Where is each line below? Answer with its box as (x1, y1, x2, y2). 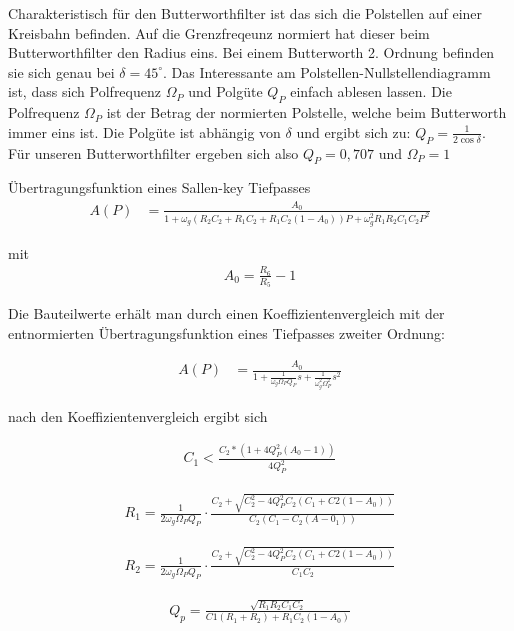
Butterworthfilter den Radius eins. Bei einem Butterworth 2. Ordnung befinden (8, 42, 495, 63)
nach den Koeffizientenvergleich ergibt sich (8, 405, 268, 426)
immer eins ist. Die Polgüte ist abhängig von (8, 121, 281, 142)
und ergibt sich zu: (296, 121, 411, 142)
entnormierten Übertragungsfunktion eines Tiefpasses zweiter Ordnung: (8, 322, 445, 343)
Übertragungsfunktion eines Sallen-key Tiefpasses (8, 177, 311, 198)
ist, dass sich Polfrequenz (8, 81, 161, 102)
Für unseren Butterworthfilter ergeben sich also (8, 142, 299, 163)
